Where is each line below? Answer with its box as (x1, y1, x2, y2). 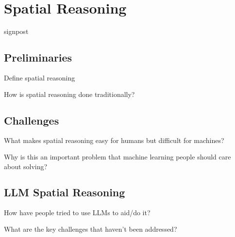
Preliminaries (4, 50, 72, 65)
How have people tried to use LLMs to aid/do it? (4, 207, 151, 218)
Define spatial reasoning (4, 72, 75, 82)
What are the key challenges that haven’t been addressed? (4, 223, 177, 234)
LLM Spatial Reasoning (4, 185, 125, 200)
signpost (4, 26, 29, 36)
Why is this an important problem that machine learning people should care (4, 151, 231, 161)
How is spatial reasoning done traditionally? (4, 89, 135, 99)
